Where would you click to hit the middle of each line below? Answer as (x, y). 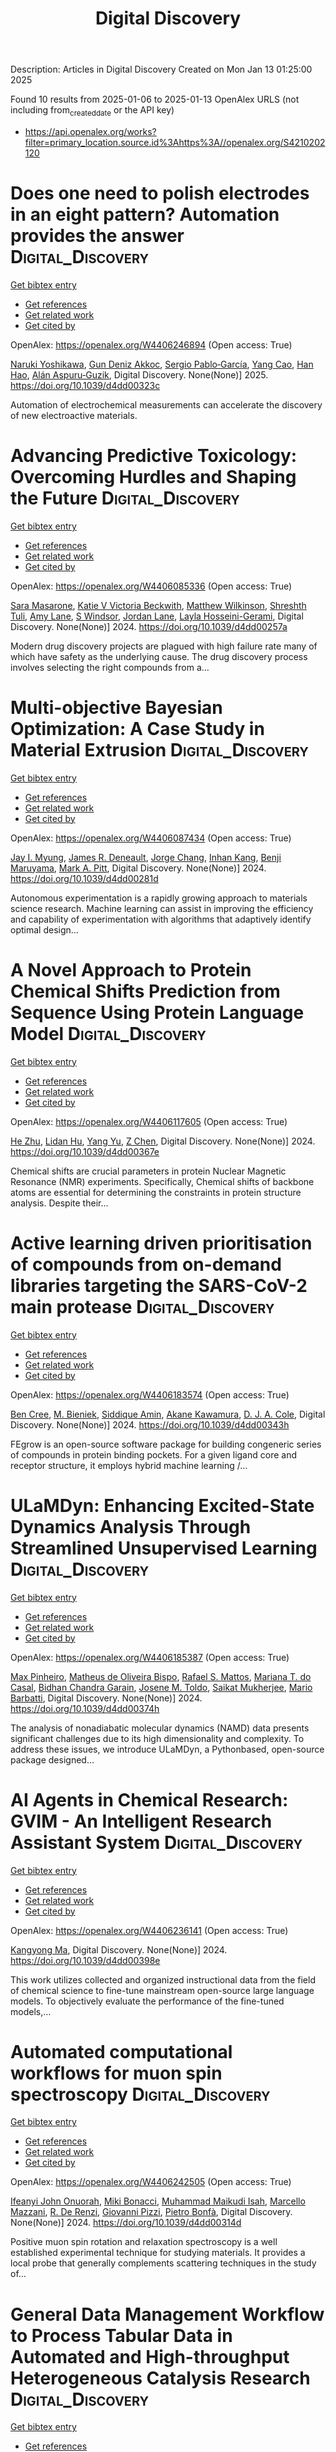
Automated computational (121, 2051)
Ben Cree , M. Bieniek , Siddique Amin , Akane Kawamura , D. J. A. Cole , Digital (168, 1414)
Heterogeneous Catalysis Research (160, 2378)
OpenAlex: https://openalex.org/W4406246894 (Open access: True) (151, 344)
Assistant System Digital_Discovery (156, 1842)
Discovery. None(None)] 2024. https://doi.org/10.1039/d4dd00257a (149, 626)
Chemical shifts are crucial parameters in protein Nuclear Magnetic (148, 1171)
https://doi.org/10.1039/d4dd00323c (85, 385)
